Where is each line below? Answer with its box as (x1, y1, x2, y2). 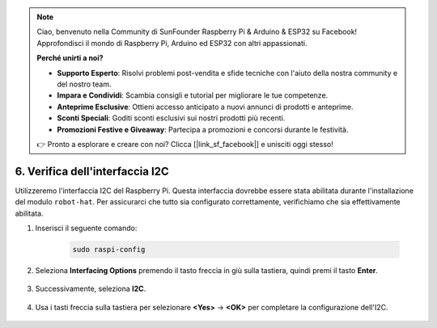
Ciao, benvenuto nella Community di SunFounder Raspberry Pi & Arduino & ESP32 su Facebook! (36, 27, 358, 36)
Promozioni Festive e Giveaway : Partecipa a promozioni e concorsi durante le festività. (57, 124, 349, 134)
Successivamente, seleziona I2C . (35, 284, 146, 294)
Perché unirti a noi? (36, 53, 104, 63)
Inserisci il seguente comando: (35, 223, 138, 233)
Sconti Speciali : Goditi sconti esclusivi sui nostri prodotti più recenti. (57, 113, 286, 123)
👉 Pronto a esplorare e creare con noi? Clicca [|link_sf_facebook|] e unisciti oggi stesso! (36, 139, 333, 149)
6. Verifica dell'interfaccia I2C (15, 164, 169, 178)
